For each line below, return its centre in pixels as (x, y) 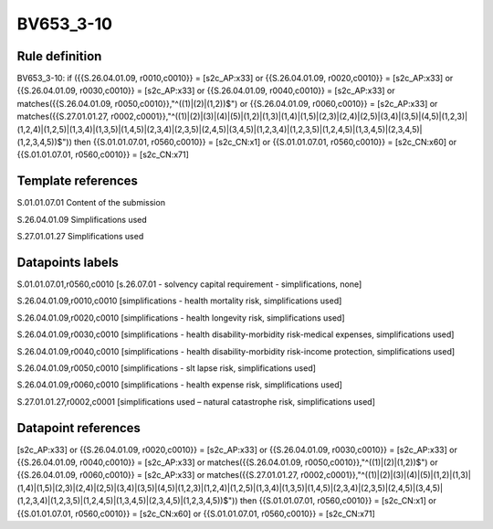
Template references (78, 181)
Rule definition (59, 56)
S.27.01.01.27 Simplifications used (80, 237)
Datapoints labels (68, 262)
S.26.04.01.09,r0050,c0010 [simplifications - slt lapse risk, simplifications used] (167, 368)
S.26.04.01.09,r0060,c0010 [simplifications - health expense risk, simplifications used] (179, 385)
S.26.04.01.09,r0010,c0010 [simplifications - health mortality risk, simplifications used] (179, 301)
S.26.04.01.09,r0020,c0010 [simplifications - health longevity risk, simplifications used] (181, 317)
